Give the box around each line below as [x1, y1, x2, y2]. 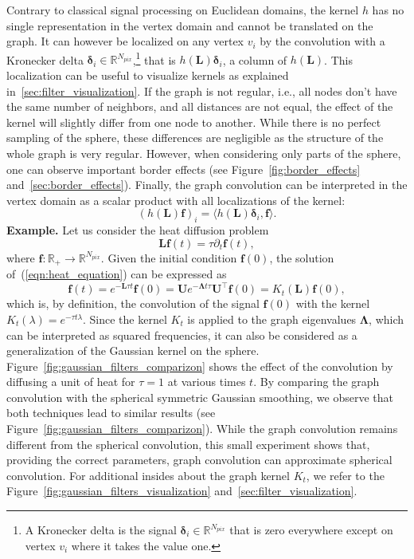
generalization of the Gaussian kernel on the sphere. [6, 342, 260, 359]
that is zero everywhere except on [229, 522, 393, 538]
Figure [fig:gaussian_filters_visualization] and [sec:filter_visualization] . [6, 482, 357, 499]
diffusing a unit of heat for [6, 373, 135, 390]
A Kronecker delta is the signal [25, 522, 177, 538]
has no [372, 2, 404, 18]
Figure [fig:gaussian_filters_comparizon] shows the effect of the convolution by [6, 357, 393, 374]
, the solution [269, 249, 334, 266]
